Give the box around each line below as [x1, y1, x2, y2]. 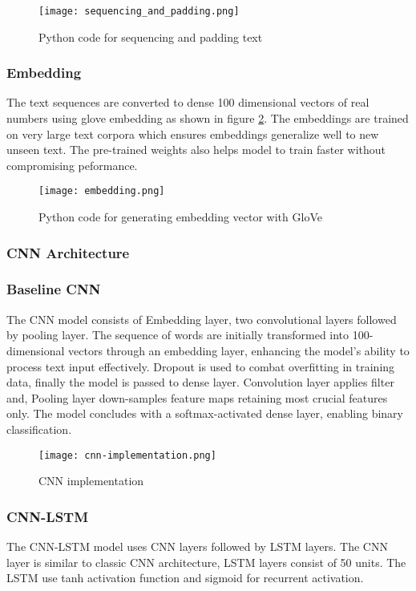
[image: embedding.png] [38, 185, 165, 197]
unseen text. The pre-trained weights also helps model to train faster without [6, 141, 386, 158]
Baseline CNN [6, 279, 101, 299]
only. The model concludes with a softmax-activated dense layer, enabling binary [6, 405, 403, 422]
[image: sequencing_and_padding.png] [38, 6, 240, 17]
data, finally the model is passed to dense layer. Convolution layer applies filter [6, 374, 394, 391]
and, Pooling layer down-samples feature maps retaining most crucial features [6, 389, 388, 406]
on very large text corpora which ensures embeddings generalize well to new [6, 125, 379, 142]
